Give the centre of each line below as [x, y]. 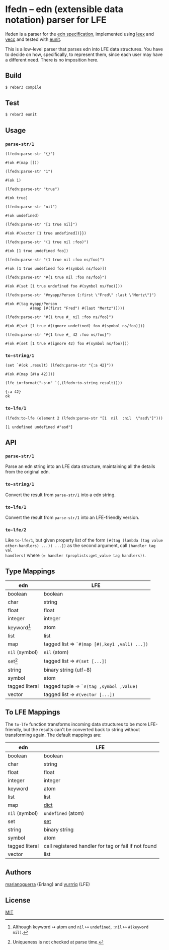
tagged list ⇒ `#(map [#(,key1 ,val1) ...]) [96, 644]
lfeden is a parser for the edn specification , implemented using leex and [80, 34]
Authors [18, 872]
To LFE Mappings [33, 712]
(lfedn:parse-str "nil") [31, 207]
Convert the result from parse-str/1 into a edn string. [60, 495]
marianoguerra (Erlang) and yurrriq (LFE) [48, 884]
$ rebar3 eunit [21, 114]
